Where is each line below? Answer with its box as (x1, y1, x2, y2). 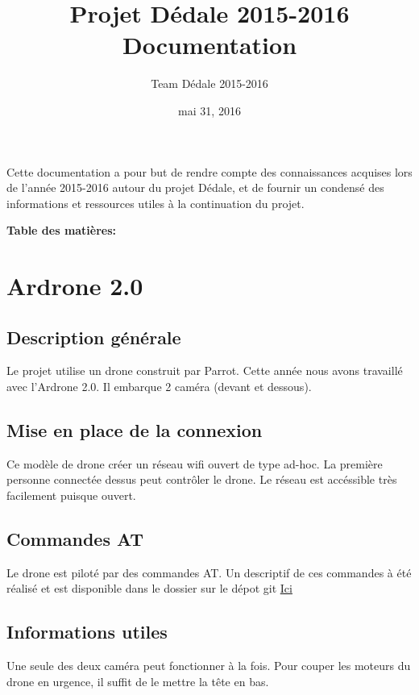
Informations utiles (6, 619, 168, 644)
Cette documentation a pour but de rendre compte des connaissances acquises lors (6, 163, 413, 180)
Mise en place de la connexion (6, 418, 263, 443)
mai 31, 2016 (178, 102, 241, 119)
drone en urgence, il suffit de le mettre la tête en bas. (6, 672, 269, 689)
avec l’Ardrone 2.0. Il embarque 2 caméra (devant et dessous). (6, 378, 312, 395)
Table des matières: (6, 222, 117, 239)
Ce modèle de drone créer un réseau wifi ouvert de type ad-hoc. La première (6, 455, 383, 472)
